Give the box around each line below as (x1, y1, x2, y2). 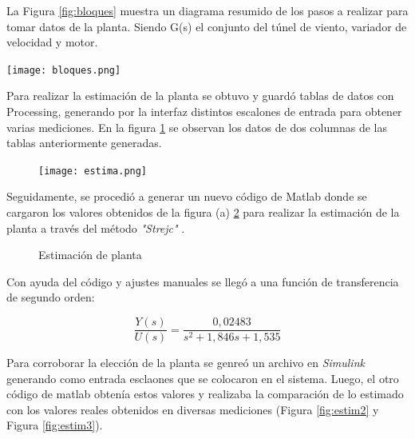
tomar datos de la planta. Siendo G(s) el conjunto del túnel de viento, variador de (6, 18, 407, 34)
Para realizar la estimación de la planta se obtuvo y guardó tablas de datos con (6, 87, 394, 104)
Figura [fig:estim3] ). (6, 417, 103, 433)
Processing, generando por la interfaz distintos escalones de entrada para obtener (6, 103, 402, 120)
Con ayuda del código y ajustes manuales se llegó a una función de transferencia (6, 273, 399, 289)
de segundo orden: (6, 289, 95, 305)
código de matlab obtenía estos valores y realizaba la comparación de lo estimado (6, 385, 404, 402)
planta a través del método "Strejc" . (6, 219, 185, 236)
